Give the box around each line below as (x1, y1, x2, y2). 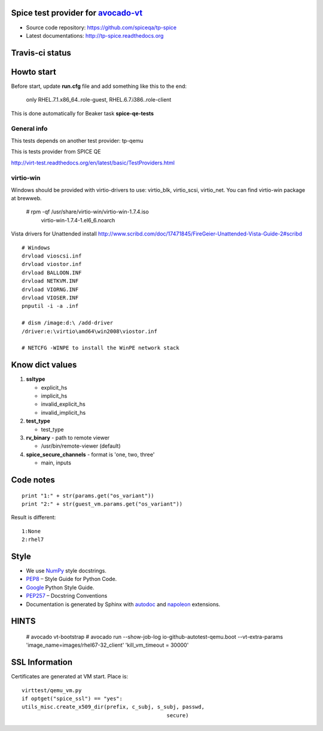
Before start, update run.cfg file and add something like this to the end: (11, 82, 187, 90)
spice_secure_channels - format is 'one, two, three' (26, 451, 155, 458)
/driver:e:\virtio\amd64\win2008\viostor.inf (22, 328, 158, 335)
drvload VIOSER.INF (22, 294, 79, 301)
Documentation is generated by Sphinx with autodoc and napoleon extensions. (26, 601, 221, 608)
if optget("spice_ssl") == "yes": (22, 695, 123, 702)
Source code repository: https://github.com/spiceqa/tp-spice (26, 24, 177, 31)
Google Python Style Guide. (26, 583, 95, 591)
